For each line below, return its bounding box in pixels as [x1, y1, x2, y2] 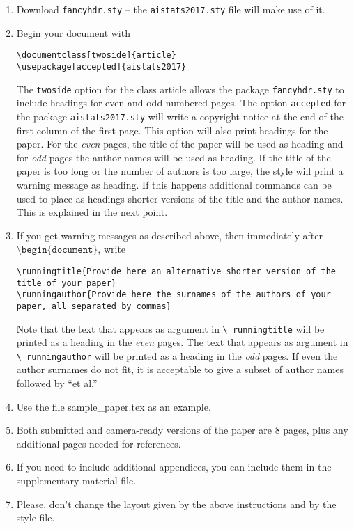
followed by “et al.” [16, 376, 98, 390]
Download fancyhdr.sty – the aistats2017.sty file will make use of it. [16, 2, 325, 16]
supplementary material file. [16, 473, 137, 487]
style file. [16, 510, 55, 525]
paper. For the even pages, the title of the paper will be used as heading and [16, 136, 344, 151]
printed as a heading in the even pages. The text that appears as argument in [16, 335, 348, 349]
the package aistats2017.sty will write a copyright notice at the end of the [16, 109, 344, 123]
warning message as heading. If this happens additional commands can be [16, 177, 332, 191]
